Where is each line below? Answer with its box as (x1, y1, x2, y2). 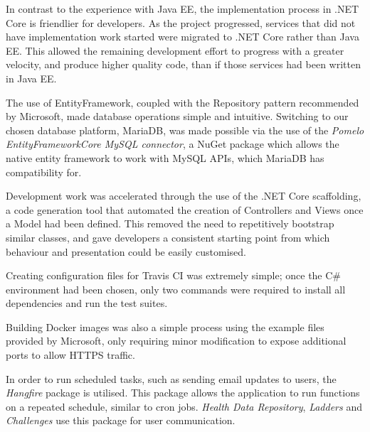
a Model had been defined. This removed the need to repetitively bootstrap (6, 216, 334, 231)
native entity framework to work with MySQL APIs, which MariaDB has (6, 150, 324, 165)
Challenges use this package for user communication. (6, 413, 236, 428)
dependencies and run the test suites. (6, 296, 168, 310)
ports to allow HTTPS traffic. (6, 347, 135, 362)
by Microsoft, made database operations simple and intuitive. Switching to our (6, 109, 349, 124)
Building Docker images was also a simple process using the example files (6, 319, 324, 334)
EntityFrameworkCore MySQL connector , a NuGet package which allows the (6, 136, 339, 151)
